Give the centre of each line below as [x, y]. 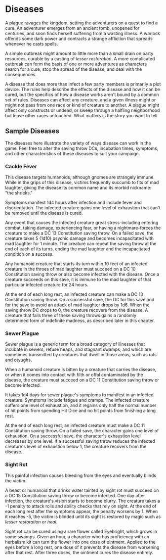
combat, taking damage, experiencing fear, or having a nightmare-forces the [83, 228]
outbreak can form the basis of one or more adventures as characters [76, 64]
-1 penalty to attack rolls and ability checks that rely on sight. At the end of [81, 506]
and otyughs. [19, 360]
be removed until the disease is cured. [44, 213]
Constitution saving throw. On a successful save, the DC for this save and [80, 300]
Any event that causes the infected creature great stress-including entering [82, 223]
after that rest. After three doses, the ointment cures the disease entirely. [79, 552]
